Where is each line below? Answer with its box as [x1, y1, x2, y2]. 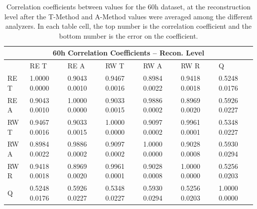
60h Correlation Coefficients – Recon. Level [52, 48, 205, 58]
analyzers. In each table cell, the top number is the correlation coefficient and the [5, 21, 252, 31]
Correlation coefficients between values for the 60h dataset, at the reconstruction [6, 1, 251, 11]
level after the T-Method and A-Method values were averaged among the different [4, 11, 253, 21]
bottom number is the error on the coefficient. [59, 30, 198, 41]
